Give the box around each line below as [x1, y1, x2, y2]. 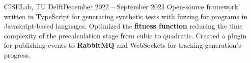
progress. [4, 49, 30, 60]
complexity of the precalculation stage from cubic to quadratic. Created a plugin [4, 30, 247, 40]
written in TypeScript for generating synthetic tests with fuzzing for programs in [4, 11, 248, 21]
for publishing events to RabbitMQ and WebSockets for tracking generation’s [4, 40, 241, 50]
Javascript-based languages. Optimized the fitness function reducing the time [4, 21, 243, 31]
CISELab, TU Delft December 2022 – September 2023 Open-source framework [4, 1, 238, 11]
